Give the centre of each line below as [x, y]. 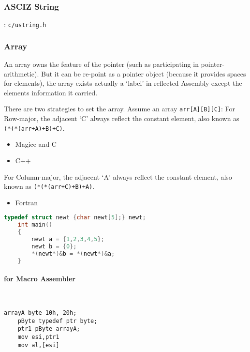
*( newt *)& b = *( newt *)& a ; [73, 253]
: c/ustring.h [25, 24]
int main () [35, 225]
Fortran [26, 202]
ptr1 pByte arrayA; [49, 329]
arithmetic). [22, 73]
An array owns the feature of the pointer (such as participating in [101, 64]
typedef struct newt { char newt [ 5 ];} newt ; [75, 218]
